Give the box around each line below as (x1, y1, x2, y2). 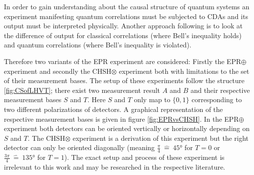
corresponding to (191, 94, 242, 105)
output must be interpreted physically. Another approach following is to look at (4, 21, 243, 31)
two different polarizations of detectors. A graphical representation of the (4, 104, 223, 114)
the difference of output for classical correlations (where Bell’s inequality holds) (4, 30, 242, 40)
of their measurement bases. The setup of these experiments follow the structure (4, 75, 245, 86)
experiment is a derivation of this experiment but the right (72, 132, 249, 143)
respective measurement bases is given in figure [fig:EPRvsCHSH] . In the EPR (4, 113, 239, 124)
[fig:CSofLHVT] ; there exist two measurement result (4, 85, 161, 95)
